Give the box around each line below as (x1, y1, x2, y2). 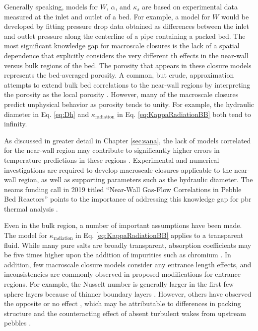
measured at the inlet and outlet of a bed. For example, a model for (4, 11, 210, 21)
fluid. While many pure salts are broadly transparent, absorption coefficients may (4, 239, 252, 250)
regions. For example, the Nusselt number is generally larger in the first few (4, 279, 234, 289)
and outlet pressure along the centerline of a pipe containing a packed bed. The (4, 30, 246, 41)
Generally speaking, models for (4, 1, 98, 11)
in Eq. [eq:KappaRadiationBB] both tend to (117, 109, 251, 119)
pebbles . (4, 318, 31, 328)
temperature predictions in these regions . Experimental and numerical (4, 154, 219, 165)
